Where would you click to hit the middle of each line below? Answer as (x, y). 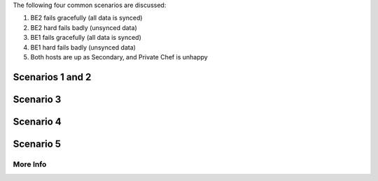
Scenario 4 (37, 121)
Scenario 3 (37, 99)
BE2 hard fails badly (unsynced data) (84, 27)
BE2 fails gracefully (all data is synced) (86, 18)
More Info (30, 164)
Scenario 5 (37, 144)
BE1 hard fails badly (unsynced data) (83, 47)
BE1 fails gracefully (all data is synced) (86, 38)
